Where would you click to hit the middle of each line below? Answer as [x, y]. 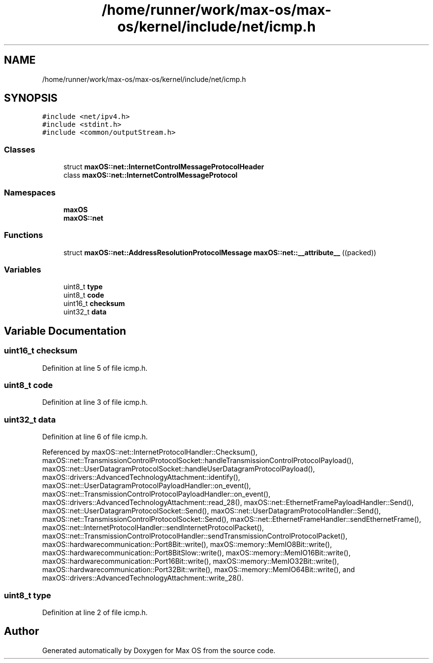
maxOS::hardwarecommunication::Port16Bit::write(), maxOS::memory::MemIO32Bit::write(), [191, 561]
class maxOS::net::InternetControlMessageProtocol [151, 175]
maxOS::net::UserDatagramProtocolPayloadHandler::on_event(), [147, 486]
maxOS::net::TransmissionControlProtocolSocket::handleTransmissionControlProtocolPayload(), [198, 461]
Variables [23, 270]
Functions [23, 235]
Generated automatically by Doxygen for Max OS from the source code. [159, 650]
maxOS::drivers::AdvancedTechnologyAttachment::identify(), [141, 477]
